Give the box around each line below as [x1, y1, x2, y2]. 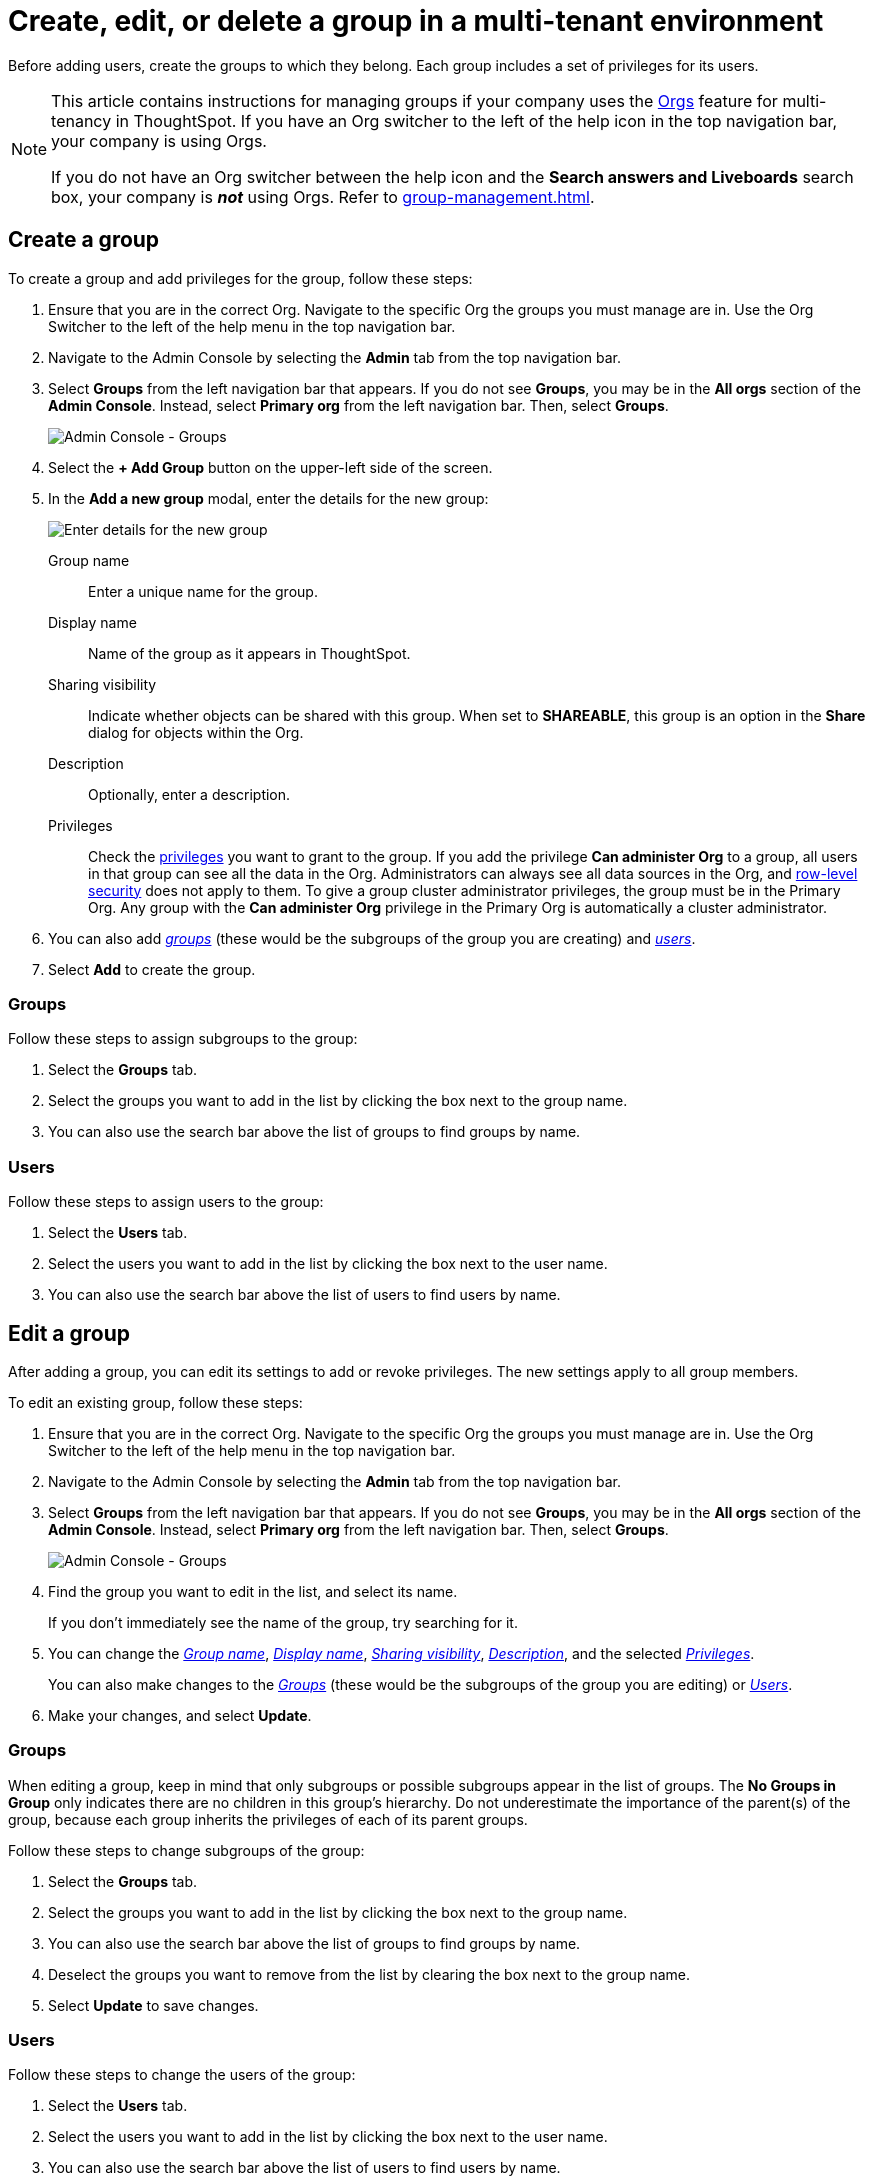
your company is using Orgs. [51, 130, 267, 151]
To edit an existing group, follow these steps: [8, 1393, 303, 1411]
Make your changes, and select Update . [48, 1706, 312, 1724]
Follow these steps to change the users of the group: [8, 2066, 356, 2084]
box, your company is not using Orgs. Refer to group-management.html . [51, 186, 595, 207]
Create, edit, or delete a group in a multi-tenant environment [8, 4, 824, 38]
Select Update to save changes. [48, 1996, 259, 2014]
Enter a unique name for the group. [88, 582, 318, 600]
